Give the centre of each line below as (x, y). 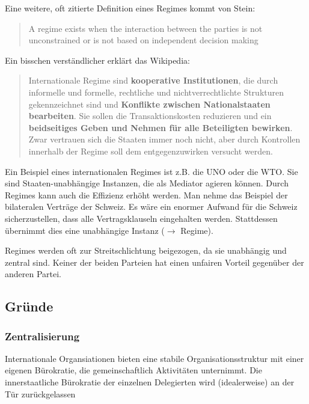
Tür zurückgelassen (40, 393)
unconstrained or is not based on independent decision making (143, 40)
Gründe (29, 306)
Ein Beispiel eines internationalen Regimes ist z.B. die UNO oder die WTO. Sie (151, 171)
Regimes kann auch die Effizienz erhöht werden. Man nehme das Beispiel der (146, 194)
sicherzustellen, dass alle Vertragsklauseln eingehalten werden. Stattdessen (141, 218)
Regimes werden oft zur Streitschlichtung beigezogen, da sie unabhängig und (146, 250)
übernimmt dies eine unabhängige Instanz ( (85, 230)
